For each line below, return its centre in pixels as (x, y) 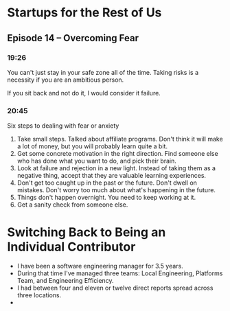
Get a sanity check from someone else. (72, 205)
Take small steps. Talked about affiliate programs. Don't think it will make (120, 139)
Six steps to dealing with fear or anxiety (63, 126)
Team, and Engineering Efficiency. (66, 281)
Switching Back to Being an (87, 232)
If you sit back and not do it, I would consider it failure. (84, 93)
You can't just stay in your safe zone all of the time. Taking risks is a (103, 72)
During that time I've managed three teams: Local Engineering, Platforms (120, 273)
